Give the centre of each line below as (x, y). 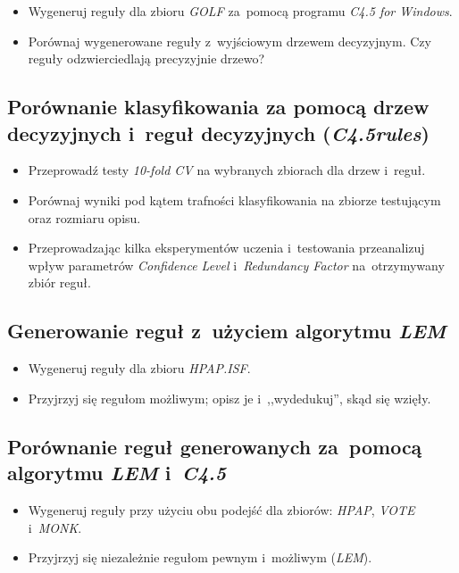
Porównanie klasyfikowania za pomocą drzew (218, 107)
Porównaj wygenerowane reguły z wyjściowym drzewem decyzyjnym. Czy (229, 41)
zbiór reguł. (59, 282)
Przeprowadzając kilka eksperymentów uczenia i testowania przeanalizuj (226, 248)
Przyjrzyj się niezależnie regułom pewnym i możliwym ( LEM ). (200, 557)
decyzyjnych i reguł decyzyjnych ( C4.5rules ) (218, 133)
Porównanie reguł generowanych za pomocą (215, 446)
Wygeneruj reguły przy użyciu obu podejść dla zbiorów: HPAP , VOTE (221, 509)
